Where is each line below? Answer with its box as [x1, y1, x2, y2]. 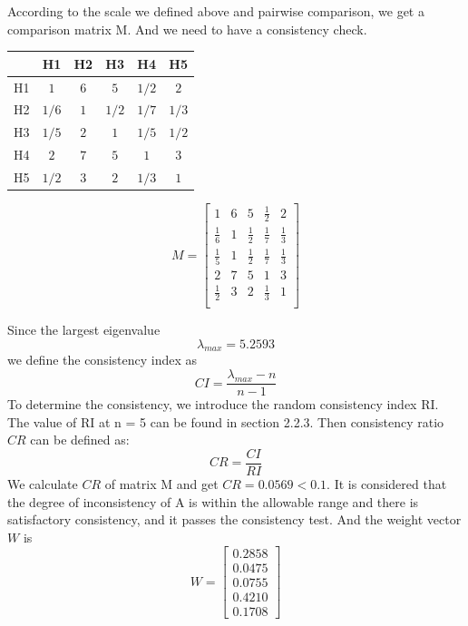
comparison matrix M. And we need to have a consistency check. [7, 19, 367, 38]
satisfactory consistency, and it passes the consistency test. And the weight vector [7, 510, 462, 529]
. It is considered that [327, 474, 447, 493]
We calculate [7, 474, 78, 493]
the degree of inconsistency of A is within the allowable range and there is [7, 492, 419, 511]
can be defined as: [30, 430, 130, 449]
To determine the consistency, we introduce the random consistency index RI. [7, 395, 439, 414]
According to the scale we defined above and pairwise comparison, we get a [7, 2, 424, 20]
